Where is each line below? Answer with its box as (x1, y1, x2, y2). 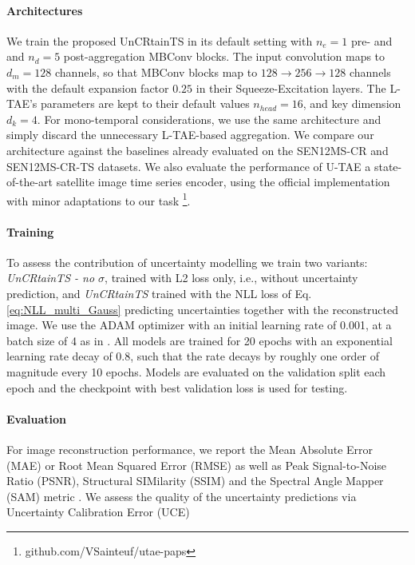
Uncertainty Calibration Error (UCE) (6, 503, 190, 520)
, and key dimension (302, 95, 401, 112)
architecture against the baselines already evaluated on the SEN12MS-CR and (6, 141, 389, 158)
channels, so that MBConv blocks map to (54, 63, 258, 80)
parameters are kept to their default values (41, 95, 250, 112)
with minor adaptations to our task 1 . (6, 189, 191, 209)
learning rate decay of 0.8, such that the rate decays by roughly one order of (6, 348, 380, 364)
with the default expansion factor (6, 79, 169, 96)
